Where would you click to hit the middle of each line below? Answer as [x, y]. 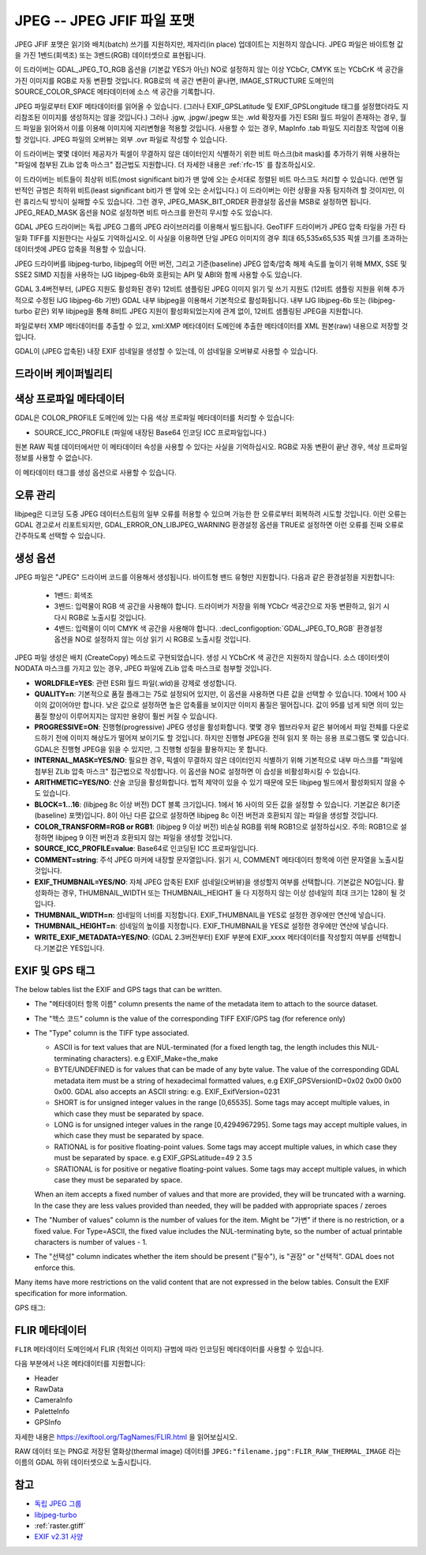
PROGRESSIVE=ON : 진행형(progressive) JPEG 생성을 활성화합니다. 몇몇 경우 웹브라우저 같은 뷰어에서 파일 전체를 [211, 727]
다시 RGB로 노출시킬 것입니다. [100, 617]
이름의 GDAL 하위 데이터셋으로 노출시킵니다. [83, 1462]
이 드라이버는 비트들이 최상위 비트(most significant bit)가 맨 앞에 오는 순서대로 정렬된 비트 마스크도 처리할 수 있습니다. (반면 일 [209, 179]
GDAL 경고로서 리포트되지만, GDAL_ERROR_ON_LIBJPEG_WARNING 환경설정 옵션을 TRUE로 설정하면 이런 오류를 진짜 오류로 [209, 525]
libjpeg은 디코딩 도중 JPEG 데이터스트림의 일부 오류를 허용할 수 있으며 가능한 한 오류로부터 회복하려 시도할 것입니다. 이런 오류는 [211, 514]
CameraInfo [53, 1400]
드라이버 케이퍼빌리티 [64, 374]
